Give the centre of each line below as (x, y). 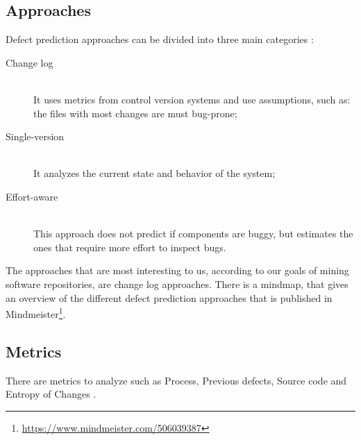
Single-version (35, 136)
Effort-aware (32, 196)
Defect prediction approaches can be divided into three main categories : (160, 39)
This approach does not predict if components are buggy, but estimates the (193, 234)
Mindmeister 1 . (36, 313)
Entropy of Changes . (51, 394)
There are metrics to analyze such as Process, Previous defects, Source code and (176, 380)
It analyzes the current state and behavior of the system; (154, 173)
